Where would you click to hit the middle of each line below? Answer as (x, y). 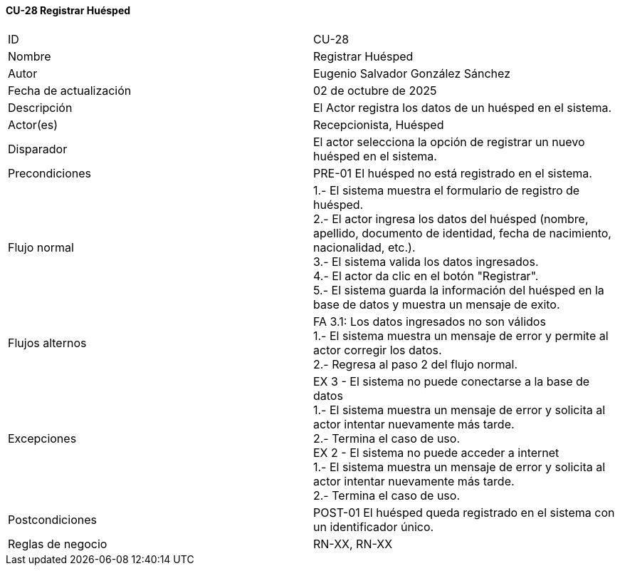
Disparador (38, 149)
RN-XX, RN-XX (353, 544)
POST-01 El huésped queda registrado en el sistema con (464, 512)
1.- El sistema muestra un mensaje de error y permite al (461, 335)
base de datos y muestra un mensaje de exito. (437, 304)
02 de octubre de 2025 (375, 90)
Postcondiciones (52, 519)
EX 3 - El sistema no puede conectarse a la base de (452, 381)
